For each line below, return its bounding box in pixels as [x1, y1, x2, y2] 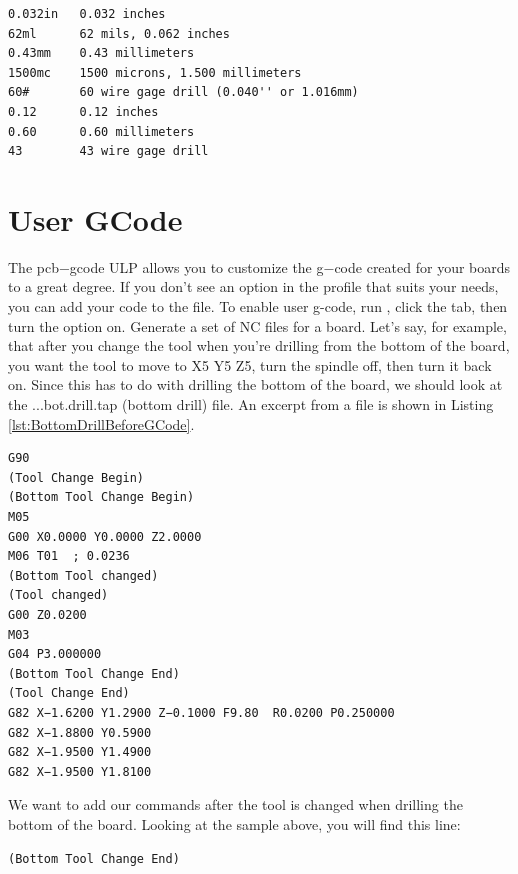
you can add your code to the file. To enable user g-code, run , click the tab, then [8, 296, 508, 317]
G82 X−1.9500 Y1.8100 [8, 764, 152, 779]
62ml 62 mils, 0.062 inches [8, 26, 230, 41]
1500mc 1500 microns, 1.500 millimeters [8, 65, 302, 80]
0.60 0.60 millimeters [8, 124, 195, 139]
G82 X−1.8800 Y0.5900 [8, 725, 152, 740]
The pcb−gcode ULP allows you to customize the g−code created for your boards [8, 256, 511, 277]
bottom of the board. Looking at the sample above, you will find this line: [8, 813, 461, 834]
